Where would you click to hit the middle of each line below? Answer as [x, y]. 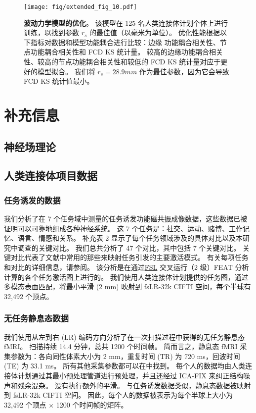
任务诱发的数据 [32, 200]
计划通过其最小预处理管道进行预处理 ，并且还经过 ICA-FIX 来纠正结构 [130, 375]
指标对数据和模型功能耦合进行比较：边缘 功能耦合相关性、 [125, 42]
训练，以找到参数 [51, 32]
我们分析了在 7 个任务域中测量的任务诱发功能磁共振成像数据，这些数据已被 [126, 218]
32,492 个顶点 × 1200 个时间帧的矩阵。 [66, 404]
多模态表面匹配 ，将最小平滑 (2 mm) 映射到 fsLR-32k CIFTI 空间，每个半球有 [128, 286]
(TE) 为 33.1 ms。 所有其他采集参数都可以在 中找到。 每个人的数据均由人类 [125, 366]
